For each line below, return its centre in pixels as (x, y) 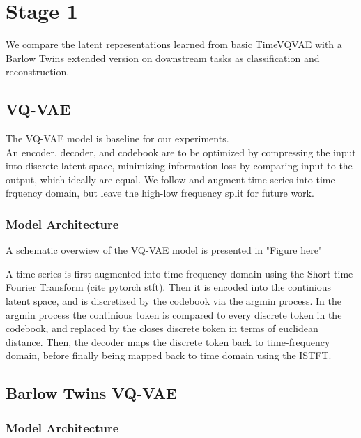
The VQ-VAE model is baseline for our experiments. (117, 138)
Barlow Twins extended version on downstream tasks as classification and (163, 58)
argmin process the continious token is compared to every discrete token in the (174, 314)
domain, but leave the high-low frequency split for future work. (180, 193)
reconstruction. (38, 71)
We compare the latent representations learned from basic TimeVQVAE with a (174, 44)
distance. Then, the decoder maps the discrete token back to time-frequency (168, 341)
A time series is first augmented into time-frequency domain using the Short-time (179, 273)
